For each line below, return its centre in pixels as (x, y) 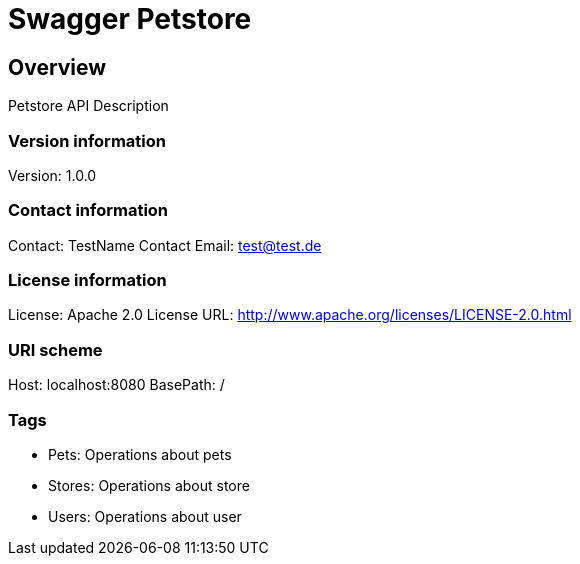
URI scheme (55, 349)
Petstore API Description (88, 106)
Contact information (88, 210)
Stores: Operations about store (149, 485)
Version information (87, 140)
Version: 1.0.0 (52, 175)
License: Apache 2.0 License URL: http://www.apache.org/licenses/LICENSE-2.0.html (290, 315)
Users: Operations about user (145, 516)
